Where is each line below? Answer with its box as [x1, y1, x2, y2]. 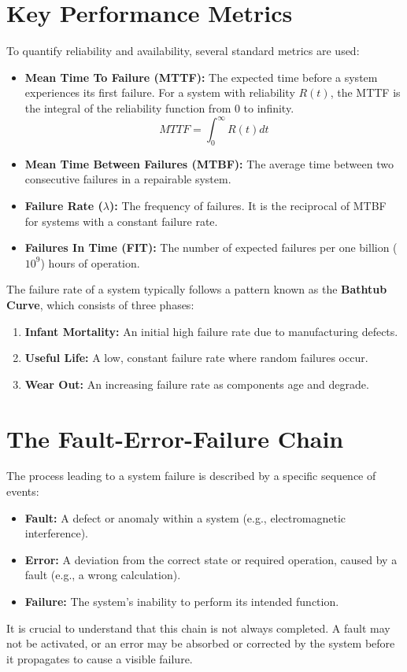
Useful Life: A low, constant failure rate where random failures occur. [24, 349, 368, 366]
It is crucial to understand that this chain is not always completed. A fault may [6, 619, 390, 636]
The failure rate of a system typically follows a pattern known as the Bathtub [6, 281, 387, 297]
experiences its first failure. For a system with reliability [24, 84, 295, 101]
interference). [24, 525, 88, 541]
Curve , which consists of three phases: [6, 296, 194, 312]
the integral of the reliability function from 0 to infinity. [24, 99, 294, 116]
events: [6, 483, 39, 500]
